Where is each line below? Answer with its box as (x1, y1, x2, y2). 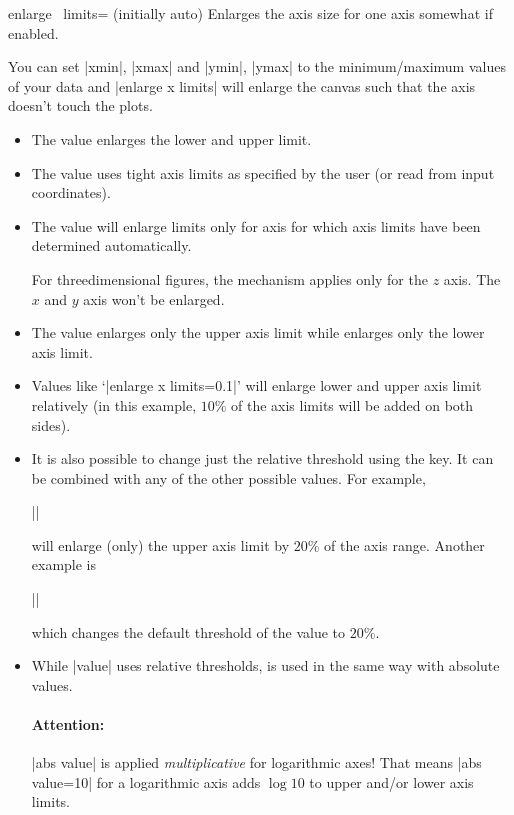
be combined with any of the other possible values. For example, (31, 467, 426, 488)
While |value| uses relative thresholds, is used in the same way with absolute (31, 655, 500, 676)
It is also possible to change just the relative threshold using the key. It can (31, 448, 494, 469)
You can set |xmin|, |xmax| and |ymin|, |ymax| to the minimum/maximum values (8, 56, 506, 77)
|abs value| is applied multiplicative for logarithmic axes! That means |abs (31, 752, 482, 773)
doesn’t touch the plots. (8, 95, 153, 116)
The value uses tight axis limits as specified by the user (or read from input (31, 162, 495, 183)
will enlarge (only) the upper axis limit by (31, 534, 290, 555)
